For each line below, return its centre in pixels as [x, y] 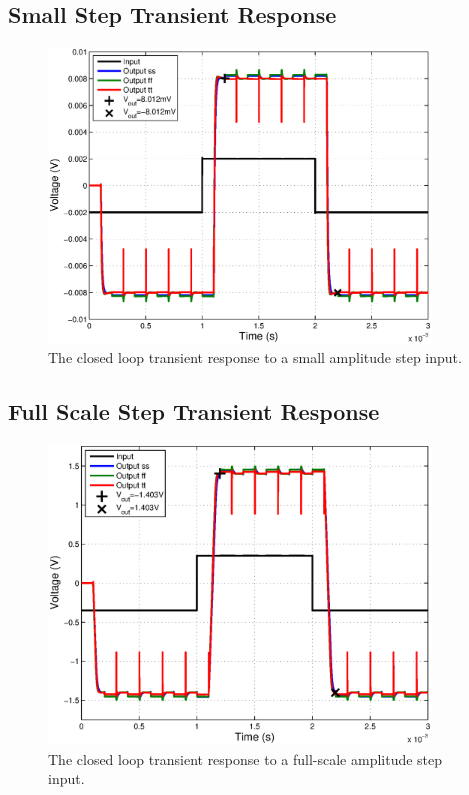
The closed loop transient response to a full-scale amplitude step [245, 758]
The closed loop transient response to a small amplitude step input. [255, 357]
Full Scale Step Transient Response [194, 411]
